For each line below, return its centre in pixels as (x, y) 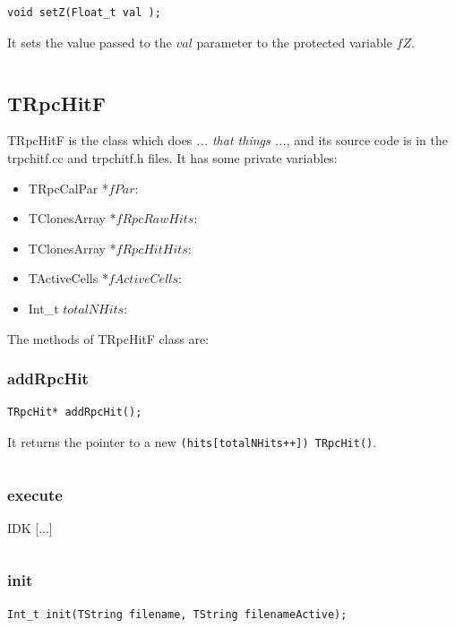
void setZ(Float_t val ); (84, 13)
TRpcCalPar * (68, 188)
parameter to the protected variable (294, 42)
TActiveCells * (68, 278)
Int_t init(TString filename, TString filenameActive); (177, 614)
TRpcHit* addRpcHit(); (75, 413)
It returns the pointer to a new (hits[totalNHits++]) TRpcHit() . (192, 441)
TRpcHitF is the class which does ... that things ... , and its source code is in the (227, 140)
